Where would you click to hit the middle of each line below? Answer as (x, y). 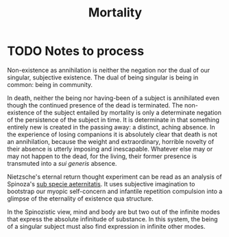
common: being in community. (50, 84)
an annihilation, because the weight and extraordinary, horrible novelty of (111, 141)
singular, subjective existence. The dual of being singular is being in (103, 77)
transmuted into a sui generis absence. (62, 163)
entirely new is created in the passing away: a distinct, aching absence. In (111, 127)
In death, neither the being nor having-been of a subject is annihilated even (113, 98)
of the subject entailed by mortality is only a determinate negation (129, 112)
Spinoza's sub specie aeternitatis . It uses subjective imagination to (101, 184)
